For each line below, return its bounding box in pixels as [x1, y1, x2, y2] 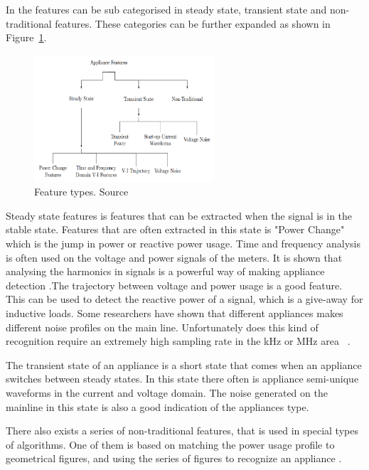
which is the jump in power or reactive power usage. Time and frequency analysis [6, 236, 361, 251]
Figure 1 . [6, 30, 47, 45]
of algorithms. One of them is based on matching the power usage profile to [6, 437, 335, 452]
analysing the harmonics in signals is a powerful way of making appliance [6, 264, 325, 279]
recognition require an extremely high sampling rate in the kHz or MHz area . [6, 333, 351, 348]
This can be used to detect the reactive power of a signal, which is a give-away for [6, 292, 363, 306]
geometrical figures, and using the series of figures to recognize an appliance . [6, 451, 342, 466]
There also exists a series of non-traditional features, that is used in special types [6, 423, 358, 438]
